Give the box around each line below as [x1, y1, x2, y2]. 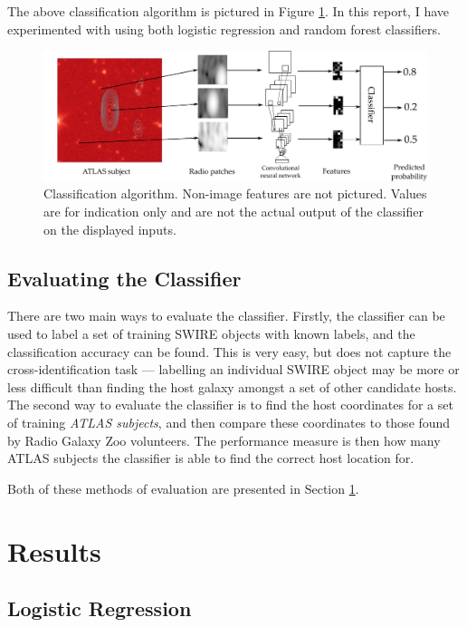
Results [7, 532, 101, 569]
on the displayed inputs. [43, 219, 176, 238]
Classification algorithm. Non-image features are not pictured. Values [43, 184, 427, 203]
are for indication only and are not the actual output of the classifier [43, 202, 424, 221]
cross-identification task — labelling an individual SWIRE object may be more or [7, 360, 460, 379]
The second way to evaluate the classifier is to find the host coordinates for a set [7, 395, 453, 414]
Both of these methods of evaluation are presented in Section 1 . [7, 478, 359, 497]
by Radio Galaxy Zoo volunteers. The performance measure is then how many [7, 430, 441, 449]
